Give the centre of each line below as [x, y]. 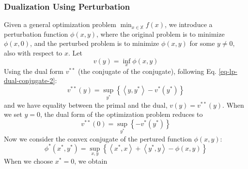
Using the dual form [34, 71]
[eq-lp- [228, 71]
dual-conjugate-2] [30, 80]
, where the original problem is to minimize [160, 34]
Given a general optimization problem [60, 24]
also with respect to [33, 53]
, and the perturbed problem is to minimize [95, 43]
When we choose [29, 161]
